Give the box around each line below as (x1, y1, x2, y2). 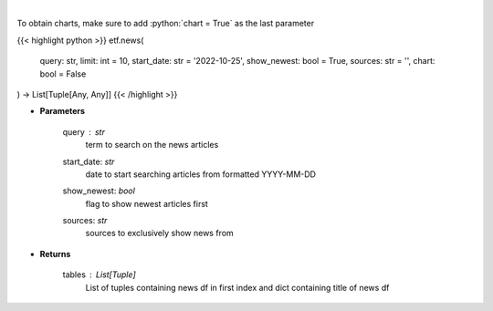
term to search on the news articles (85, 140, 219, 150)
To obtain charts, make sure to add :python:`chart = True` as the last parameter (16, 18, 315, 29)
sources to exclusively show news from (85, 228, 235, 239)
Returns (39, 248, 71, 259)
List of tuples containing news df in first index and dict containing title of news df (85, 282, 390, 293)
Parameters (39, 106, 86, 117)
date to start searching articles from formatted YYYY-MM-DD (85, 169, 317, 180)
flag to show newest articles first (85, 198, 209, 209)
